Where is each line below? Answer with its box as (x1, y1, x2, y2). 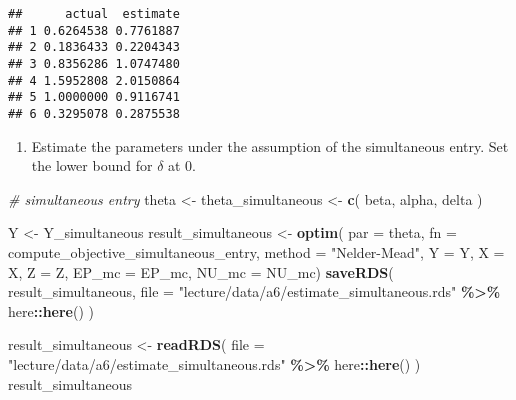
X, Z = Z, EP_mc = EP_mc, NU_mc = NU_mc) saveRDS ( (8, 261, 394, 282)
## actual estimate (8, 7, 180, 21)
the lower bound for (31, 155, 153, 176)
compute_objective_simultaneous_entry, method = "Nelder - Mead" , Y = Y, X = (8, 241, 505, 262)
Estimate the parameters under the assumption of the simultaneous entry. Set (31, 135, 509, 156)
